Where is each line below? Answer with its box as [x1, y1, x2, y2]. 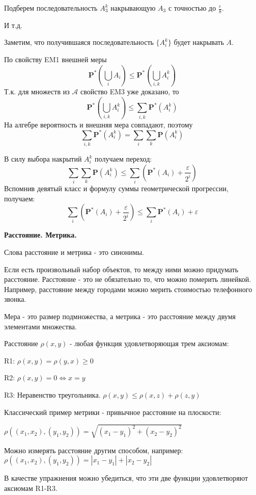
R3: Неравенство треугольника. [4, 389, 101, 400]
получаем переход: [95, 153, 152, 164]
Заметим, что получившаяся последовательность [4, 37, 154, 47]
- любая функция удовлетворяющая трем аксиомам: [69, 338, 229, 349]
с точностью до [168, 3, 216, 13]
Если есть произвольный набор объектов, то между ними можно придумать [4, 264, 239, 274]
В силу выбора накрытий [4, 153, 82, 164]
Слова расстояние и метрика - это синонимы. [4, 247, 144, 257]
